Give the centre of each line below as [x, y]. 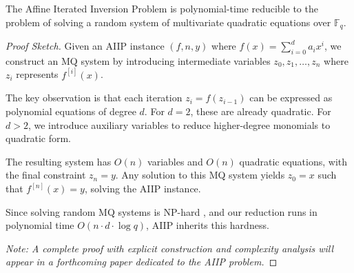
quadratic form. [38, 138]
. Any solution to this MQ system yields [200, 175]
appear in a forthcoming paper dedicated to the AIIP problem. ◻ [142, 262]
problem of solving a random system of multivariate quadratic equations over [168, 22]
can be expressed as [291, 98]
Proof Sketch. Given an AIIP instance [85, 46]
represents [37, 74]
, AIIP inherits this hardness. [208, 225]
